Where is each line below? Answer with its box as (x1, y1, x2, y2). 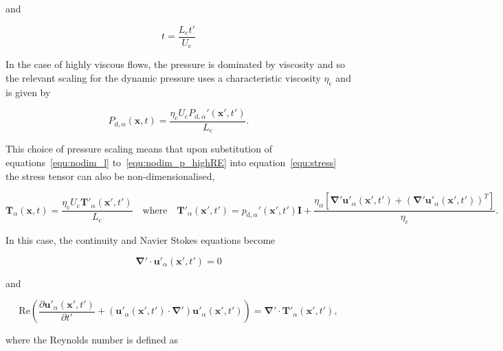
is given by (5, 84, 51, 99)
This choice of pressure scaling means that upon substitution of (5, 141, 272, 156)
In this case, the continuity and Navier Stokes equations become (5, 232, 276, 247)
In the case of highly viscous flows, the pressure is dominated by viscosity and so (5, 57, 345, 71)
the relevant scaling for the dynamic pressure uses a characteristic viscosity (5, 70, 321, 84)
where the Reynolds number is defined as (5, 332, 178, 347)
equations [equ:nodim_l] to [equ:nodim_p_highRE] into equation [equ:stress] (5, 155, 337, 169)
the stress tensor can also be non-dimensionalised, (5, 168, 215, 183)
